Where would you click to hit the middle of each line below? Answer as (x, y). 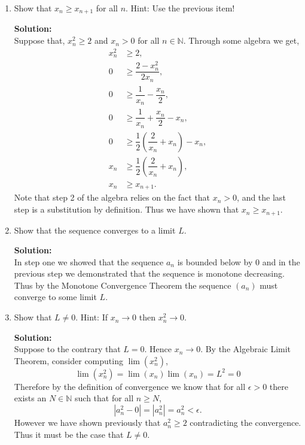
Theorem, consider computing (68, 360)
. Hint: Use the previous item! (180, 8)
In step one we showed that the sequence (89, 261)
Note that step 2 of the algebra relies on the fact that (112, 197)
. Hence (158, 349)
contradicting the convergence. (245, 423)
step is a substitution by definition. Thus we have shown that (126, 209)
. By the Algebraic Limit (246, 349)
